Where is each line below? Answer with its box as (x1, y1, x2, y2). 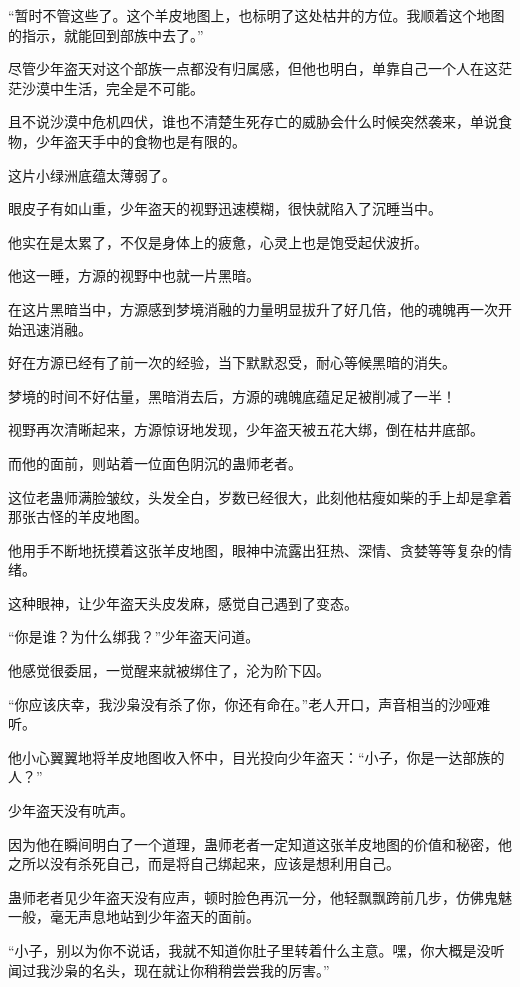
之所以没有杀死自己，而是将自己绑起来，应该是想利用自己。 (8, 853, 400, 874)
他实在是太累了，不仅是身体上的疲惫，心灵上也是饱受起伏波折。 (8, 231, 428, 252)
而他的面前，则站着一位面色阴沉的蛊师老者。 (8, 452, 302, 473)
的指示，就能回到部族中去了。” (8, 24, 204, 45)
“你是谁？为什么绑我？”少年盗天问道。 (8, 626, 260, 647)
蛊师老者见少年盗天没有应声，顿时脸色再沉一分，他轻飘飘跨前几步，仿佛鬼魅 (8, 886, 512, 907)
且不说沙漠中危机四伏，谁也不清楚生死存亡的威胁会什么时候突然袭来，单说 (8, 111, 498, 132)
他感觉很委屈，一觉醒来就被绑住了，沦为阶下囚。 (8, 660, 330, 681)
